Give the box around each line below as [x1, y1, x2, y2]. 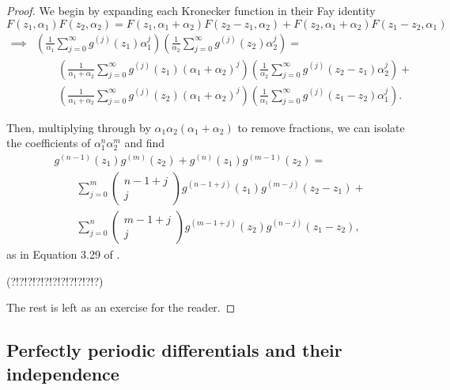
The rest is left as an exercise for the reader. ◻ [6, 299, 236, 316]
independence [6, 361, 119, 385]
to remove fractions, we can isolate [237, 119, 405, 135]
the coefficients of [6, 134, 91, 151]
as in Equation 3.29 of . [6, 245, 120, 262]
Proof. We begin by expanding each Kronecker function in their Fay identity [6, 2, 376, 18]
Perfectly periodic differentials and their [6, 338, 342, 362]
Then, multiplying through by [6, 119, 151, 135]
